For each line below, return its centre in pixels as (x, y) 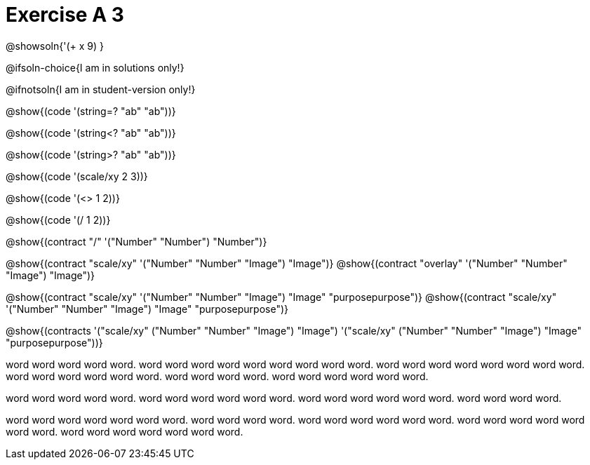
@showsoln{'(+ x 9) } (55, 46)
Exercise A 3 (65, 15)
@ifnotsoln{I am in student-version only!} (101, 89)
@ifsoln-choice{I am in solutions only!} (95, 67)
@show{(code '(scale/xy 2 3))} (77, 176)
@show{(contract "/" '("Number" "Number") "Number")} (136, 241)
